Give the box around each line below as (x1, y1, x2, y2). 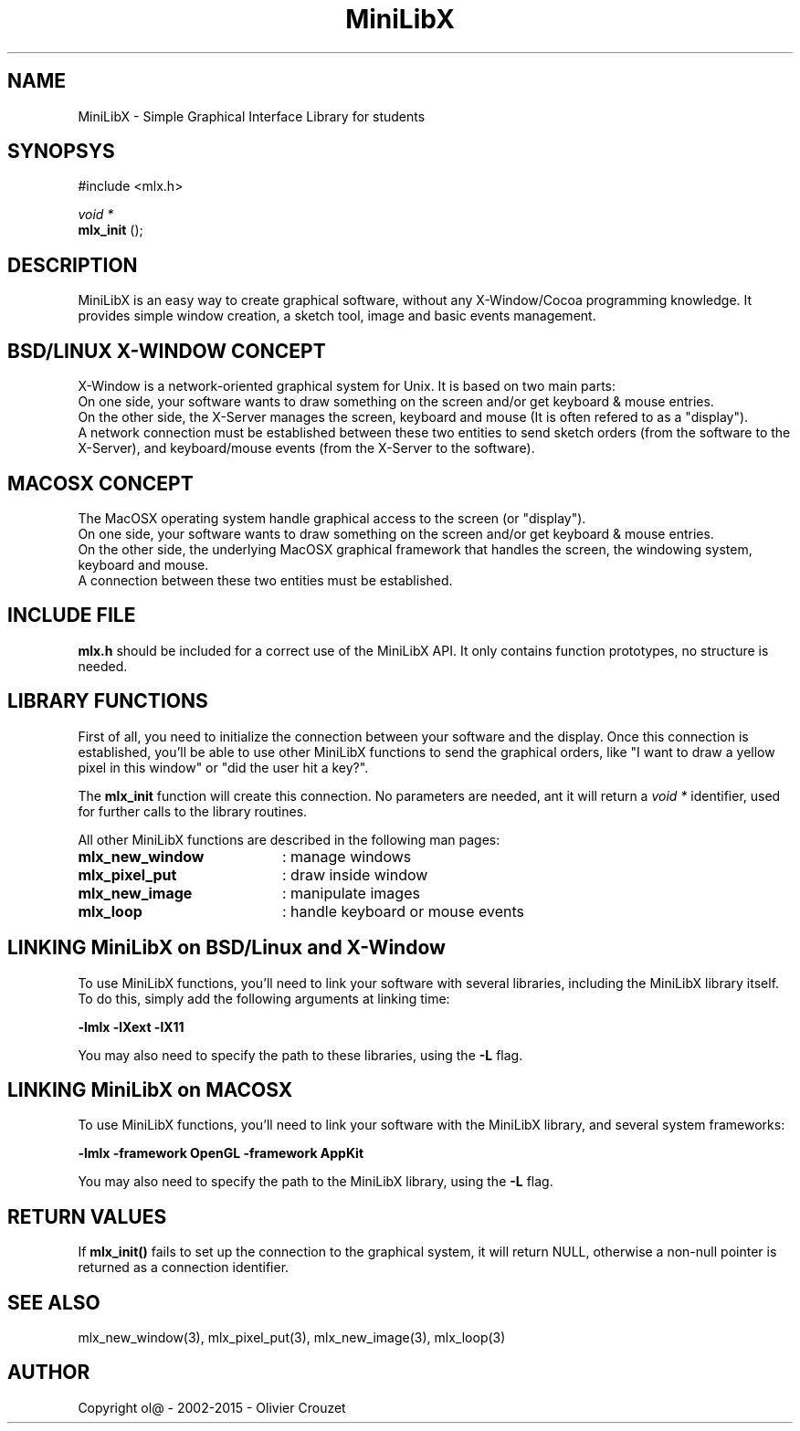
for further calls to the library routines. (78, 803, 308, 819)
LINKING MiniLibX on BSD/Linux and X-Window (7, 936, 446, 960)
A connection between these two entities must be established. (78, 572, 453, 588)
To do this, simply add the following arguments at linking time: (78, 990, 450, 1006)
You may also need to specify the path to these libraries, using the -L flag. (78, 1047, 523, 1063)
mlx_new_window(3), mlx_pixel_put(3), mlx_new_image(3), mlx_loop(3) (78, 1330, 506, 1346)
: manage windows (281, 847, 412, 866)
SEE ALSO (7, 1290, 100, 1314)
